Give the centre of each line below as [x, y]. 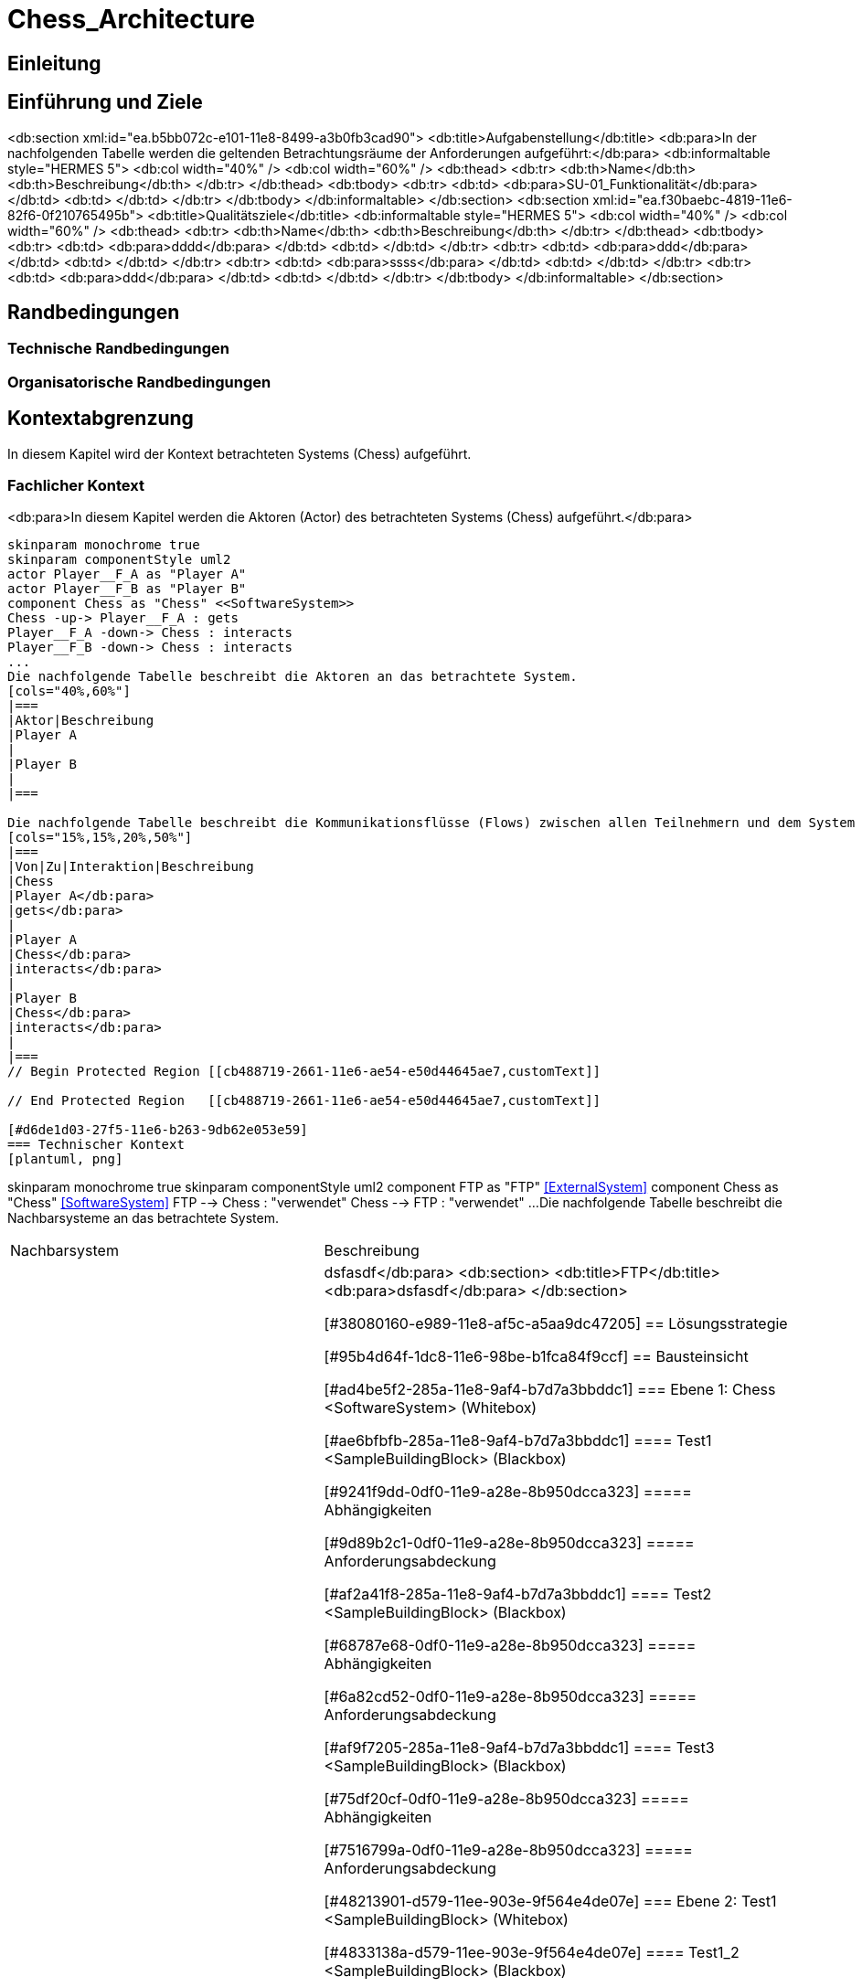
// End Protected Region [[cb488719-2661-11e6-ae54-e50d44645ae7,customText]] [304, 1101]
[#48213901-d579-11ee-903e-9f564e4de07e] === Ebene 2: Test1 [550, 1902]
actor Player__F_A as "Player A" [127, 574]
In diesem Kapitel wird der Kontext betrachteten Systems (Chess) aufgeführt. [239, 453]
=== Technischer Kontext [96, 1145]
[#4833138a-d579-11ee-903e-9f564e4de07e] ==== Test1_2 [532, 1953]
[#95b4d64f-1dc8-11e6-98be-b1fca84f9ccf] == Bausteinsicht [536, 1357]
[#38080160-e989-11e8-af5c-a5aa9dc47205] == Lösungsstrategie [556, 1324]
